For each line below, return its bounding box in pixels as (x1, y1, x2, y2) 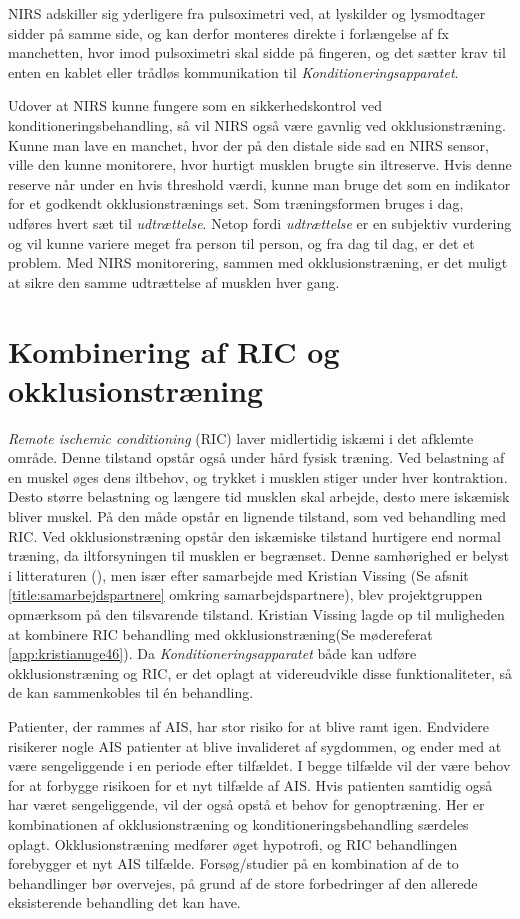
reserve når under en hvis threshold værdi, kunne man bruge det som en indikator (8, 173, 511, 194)
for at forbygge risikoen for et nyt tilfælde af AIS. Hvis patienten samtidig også (8, 774, 493, 795)
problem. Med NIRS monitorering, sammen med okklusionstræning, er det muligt (8, 252, 508, 273)
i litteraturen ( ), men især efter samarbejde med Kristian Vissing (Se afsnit (8, 564, 469, 585)
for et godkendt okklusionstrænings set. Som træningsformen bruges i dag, (8, 193, 464, 214)
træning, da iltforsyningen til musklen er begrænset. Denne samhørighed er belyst (8, 545, 509, 566)
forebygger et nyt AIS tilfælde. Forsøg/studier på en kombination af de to (8, 853, 459, 874)
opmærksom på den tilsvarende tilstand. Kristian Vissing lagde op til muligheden (8, 603, 505, 624)
